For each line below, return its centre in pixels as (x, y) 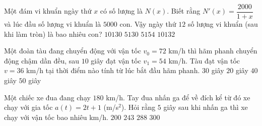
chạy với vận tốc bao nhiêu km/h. (56, 117)
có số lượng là (121, 11)
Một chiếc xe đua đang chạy (47, 97)
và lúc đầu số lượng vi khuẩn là (53, 24)
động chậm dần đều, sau (42, 60)
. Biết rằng (184, 11)
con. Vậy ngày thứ (148, 24)
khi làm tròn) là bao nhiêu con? (53, 34)
